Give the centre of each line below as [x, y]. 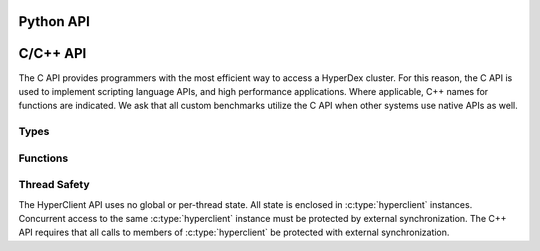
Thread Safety [54, 185]
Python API [54, 21]
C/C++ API [52, 53]
